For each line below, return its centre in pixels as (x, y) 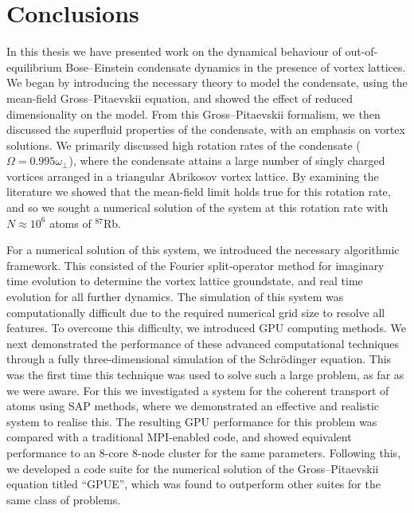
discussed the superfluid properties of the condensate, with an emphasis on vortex (206, 129)
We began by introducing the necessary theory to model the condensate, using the (207, 82)
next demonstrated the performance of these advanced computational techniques (203, 343)
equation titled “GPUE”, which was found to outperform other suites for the (193, 484)
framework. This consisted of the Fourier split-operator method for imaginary (195, 265)
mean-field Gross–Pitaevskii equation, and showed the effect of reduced (180, 98)
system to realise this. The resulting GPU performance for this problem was (192, 421)
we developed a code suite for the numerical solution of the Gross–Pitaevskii (193, 468)
